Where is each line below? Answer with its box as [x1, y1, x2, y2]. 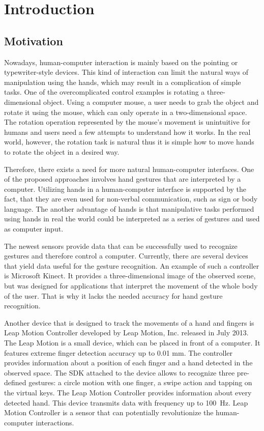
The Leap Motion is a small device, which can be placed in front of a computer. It [4, 337, 260, 348]
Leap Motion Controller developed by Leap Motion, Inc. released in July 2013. [4, 327, 249, 338]
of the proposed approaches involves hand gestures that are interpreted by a [4, 174, 241, 184]
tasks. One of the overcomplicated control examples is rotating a [4, 87, 205, 97]
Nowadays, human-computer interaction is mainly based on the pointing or [4, 56, 238, 67]
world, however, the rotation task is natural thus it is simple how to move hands [4, 136, 254, 147]
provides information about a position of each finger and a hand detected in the [4, 357, 253, 368]
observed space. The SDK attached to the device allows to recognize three [4, 367, 235, 378]
